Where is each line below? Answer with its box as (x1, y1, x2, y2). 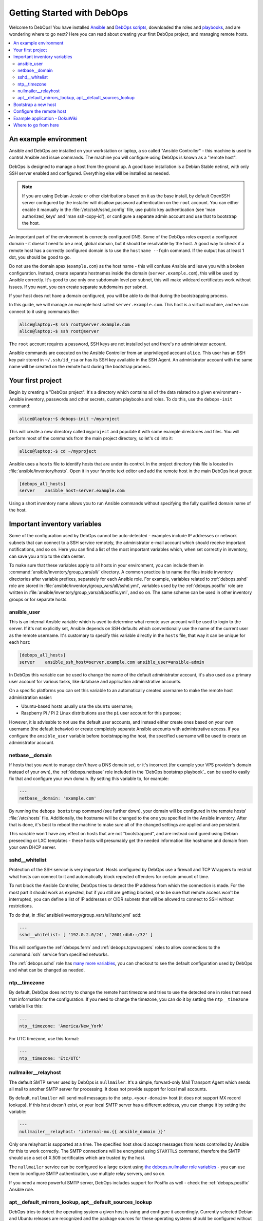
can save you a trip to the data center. (9, 553, 85, 559)
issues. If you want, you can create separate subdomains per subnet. (9, 284, 148, 290)
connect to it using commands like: (9, 308, 79, 315)
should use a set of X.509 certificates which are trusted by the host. (9, 1155, 146, 1161)
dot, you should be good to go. (9, 254, 71, 260)
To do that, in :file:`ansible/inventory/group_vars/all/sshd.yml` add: (9, 912, 142, 918)
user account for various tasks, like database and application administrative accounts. (9, 678, 182, 684)
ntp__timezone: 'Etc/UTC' (19, 1055, 81, 1061)
